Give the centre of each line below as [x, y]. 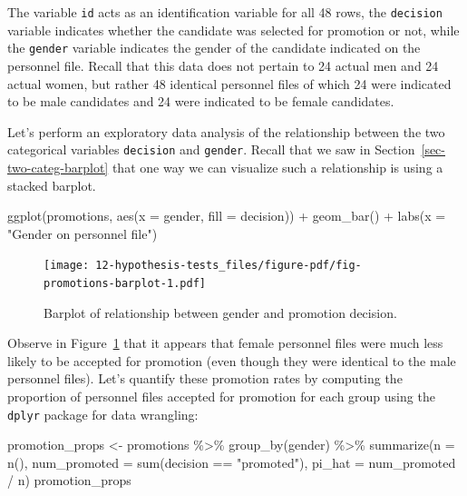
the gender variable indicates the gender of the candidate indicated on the [214, 48]
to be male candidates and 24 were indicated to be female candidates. [201, 101]
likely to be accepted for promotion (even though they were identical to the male [232, 360]
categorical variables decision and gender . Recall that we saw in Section [211, 149]
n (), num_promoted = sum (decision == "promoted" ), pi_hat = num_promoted [232, 462]
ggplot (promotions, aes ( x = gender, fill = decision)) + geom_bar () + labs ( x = [227, 216]
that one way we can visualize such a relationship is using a [277, 167]
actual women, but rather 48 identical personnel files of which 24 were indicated [229, 83]
